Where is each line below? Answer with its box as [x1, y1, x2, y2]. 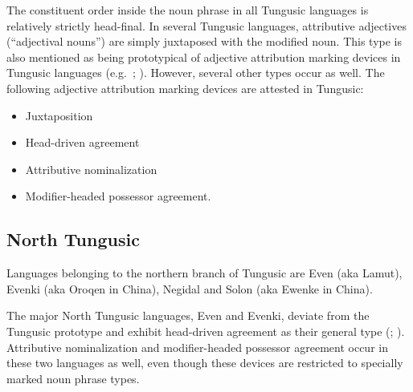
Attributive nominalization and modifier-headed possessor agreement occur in [6, 338, 388, 355]
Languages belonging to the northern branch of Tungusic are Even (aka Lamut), [6, 265, 403, 281]
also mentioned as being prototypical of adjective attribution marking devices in [6, 48, 401, 65]
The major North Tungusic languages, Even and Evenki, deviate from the [6, 307, 370, 324]
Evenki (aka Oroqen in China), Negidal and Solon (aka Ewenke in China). [6, 280, 373, 297]
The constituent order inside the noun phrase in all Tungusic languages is [6, 2, 369, 18]
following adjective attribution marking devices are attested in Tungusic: [6, 79, 364, 96]
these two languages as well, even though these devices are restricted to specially [6, 354, 403, 371]
